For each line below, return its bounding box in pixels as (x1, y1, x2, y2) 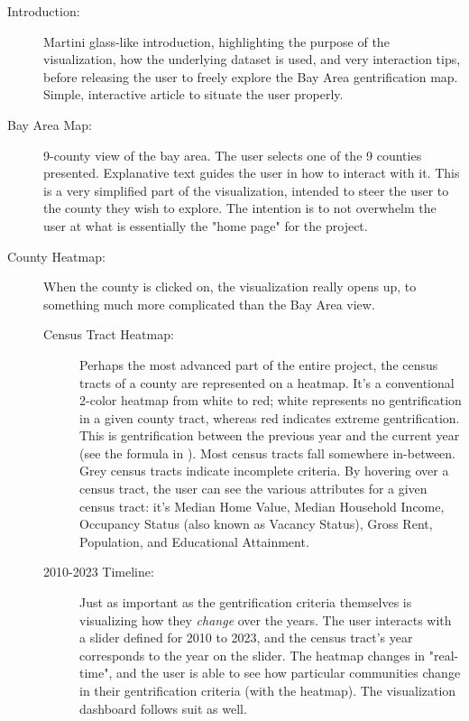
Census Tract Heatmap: (43, 325, 174, 344)
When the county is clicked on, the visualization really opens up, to (43, 277, 417, 296)
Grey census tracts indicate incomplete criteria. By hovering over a (79, 461, 449, 480)
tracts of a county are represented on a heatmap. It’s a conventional (79, 373, 455, 392)
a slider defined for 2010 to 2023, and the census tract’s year (79, 628, 413, 647)
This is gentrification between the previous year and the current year (79, 426, 460, 445)
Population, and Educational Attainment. (79, 532, 309, 550)
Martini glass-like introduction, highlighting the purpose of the (43, 32, 390, 51)
